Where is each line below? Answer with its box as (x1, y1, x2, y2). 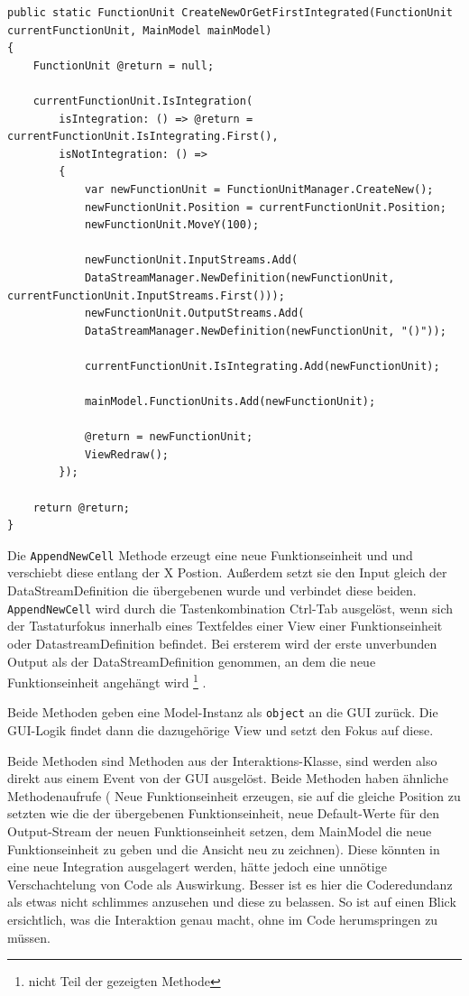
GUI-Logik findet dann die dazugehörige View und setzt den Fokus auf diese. (7, 721, 434, 739)
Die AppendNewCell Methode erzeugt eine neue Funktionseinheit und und (7, 545, 413, 564)
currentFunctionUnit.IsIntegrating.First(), (7, 130, 279, 143)
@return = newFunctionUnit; (84, 430, 253, 444)
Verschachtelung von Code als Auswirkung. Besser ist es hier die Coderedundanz (7, 874, 453, 893)
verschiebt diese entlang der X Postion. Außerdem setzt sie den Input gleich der (7, 563, 447, 582)
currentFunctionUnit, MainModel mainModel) (7, 23, 272, 37)
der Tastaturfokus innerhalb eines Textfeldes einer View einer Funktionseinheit (7, 616, 443, 635)
